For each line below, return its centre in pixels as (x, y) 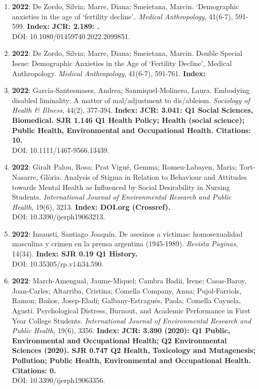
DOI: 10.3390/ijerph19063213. (59, 217)
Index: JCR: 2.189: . (63, 26)
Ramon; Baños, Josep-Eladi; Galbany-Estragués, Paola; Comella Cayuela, (126, 300)
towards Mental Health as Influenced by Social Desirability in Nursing (121, 187)
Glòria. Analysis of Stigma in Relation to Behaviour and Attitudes (144, 176)
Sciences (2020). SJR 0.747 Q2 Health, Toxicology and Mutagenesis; (134, 350)
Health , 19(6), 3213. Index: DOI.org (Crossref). (91, 206)
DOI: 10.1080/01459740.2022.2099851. (71, 36)
